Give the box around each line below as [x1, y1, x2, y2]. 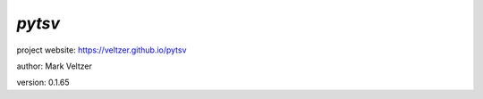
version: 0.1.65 [16, 77, 71, 88]
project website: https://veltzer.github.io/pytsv [16, 45, 187, 55]
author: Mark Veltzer [16, 61, 93, 71]
